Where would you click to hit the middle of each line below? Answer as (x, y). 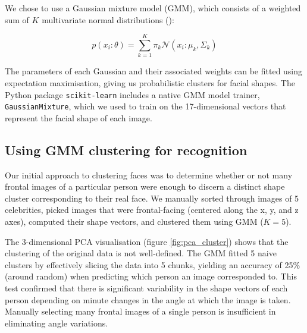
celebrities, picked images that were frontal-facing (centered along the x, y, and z (152, 210)
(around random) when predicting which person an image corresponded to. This (151, 276)
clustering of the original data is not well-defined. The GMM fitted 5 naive (141, 253)
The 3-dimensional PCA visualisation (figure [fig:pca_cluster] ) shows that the (147, 241)
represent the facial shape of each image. (79, 117)
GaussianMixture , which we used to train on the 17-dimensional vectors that (145, 106)
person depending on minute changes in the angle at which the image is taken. (148, 299)
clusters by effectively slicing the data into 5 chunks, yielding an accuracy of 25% (153, 264)
